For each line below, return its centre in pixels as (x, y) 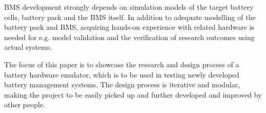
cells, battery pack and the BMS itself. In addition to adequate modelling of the (130, 17)
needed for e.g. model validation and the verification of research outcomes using (129, 37)
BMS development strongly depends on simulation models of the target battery (129, 7)
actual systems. (28, 47)
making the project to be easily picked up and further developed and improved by (133, 94)
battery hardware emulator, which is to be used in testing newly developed (122, 74)
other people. (25, 105)
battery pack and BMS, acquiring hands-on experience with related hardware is (129, 27)
